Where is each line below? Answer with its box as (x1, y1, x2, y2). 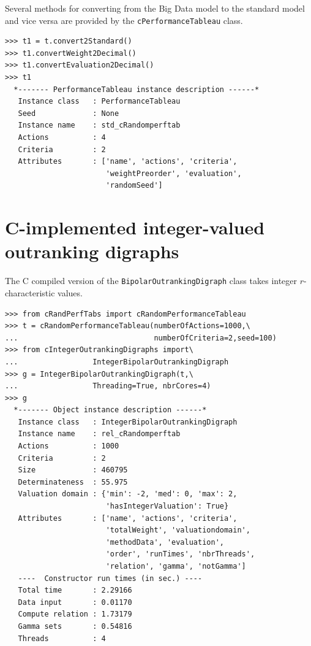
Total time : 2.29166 (18, 586, 132, 595)
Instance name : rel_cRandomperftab (18, 429, 181, 439)
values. (58, 286, 83, 299)
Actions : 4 (18, 133, 106, 142)
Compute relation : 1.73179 (18, 610, 132, 619)
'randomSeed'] (105, 181, 163, 190)
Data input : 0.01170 (18, 598, 132, 607)
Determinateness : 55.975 (18, 477, 128, 486)
